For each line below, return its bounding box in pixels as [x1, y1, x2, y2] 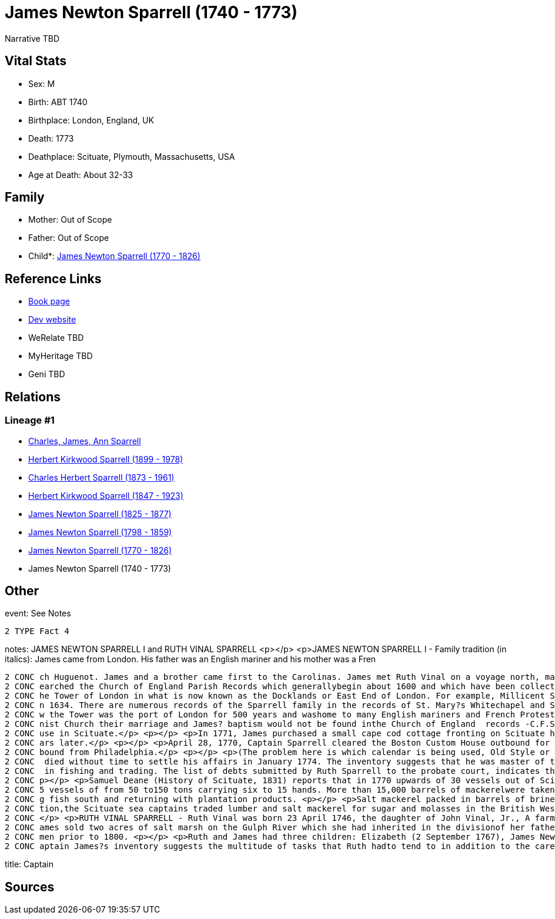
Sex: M [28, 78, 55, 89]
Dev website [28, 314, 76, 325]
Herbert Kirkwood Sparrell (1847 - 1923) [28, 490, 183, 501]
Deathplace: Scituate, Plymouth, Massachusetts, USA [28, 151, 235, 162]
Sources [5, 879, 55, 894]
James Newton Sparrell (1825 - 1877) [28, 508, 172, 519]
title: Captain [5, 859, 54, 870]
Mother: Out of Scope [28, 214, 112, 225]
